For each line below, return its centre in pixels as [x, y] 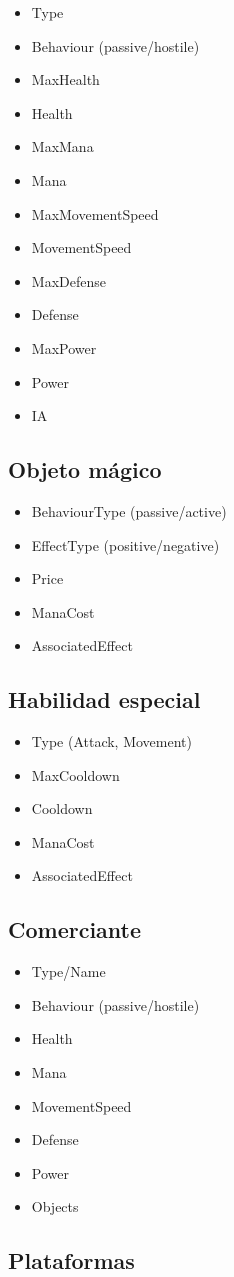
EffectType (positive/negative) [125, 544]
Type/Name [68, 971]
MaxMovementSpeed [95, 213]
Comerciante [75, 929]
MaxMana [62, 146]
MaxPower [64, 347]
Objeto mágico [85, 469]
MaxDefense [68, 280]
